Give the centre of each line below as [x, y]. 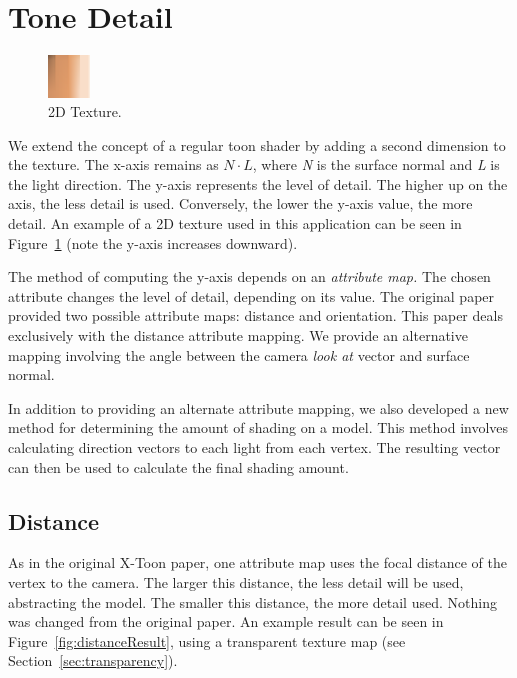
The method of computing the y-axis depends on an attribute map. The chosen [249, 276]
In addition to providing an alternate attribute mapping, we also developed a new [258, 407]
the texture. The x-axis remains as [113, 164]
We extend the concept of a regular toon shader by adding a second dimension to [257, 144]
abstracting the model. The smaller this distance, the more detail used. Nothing [252, 601]
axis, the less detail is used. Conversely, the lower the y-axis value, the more [240, 203]
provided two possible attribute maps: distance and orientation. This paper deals [255, 315]
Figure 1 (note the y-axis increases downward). [153, 242]
